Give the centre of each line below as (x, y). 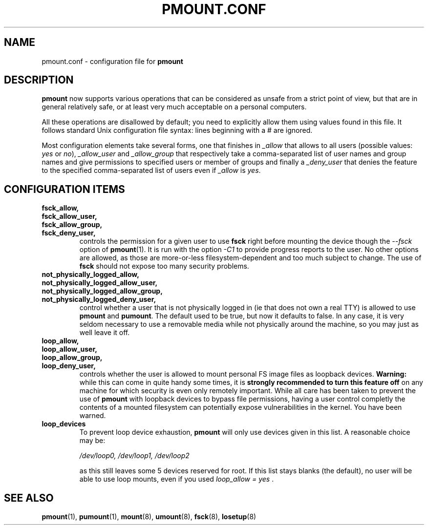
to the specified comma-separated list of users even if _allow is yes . (151, 170)
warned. (93, 416)
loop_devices (64, 424)
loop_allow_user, (69, 349)
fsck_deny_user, (69, 233)
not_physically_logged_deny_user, (99, 299)
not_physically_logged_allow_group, (102, 291)
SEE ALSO (29, 498)
